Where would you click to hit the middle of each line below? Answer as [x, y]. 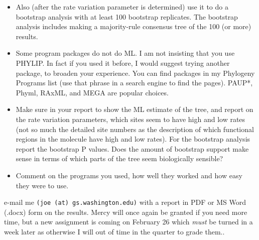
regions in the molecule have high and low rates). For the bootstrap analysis [133, 139]
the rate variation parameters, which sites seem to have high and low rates [131, 119]
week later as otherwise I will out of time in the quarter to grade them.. [114, 231]
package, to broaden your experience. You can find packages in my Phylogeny [135, 73]
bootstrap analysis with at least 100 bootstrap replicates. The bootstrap [127, 16]
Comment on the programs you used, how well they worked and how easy [129, 175]
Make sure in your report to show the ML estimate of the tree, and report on [135, 109]
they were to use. [42, 185]
